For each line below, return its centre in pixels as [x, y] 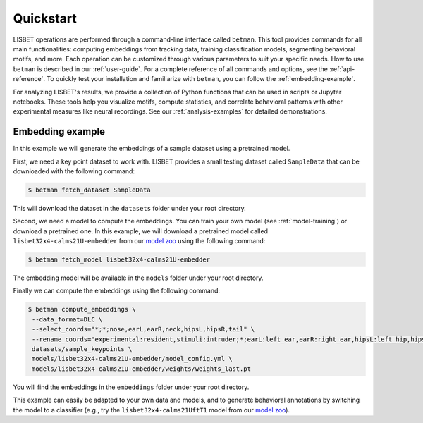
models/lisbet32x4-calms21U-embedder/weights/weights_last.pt [142, 369]
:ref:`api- [342, 69]
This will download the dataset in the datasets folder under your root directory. [129, 208]
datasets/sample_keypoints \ [82, 349]
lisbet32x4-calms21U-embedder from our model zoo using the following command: [139, 241]
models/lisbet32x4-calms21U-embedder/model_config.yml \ [132, 359]
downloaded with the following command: [74, 171]
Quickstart [45, 18]
